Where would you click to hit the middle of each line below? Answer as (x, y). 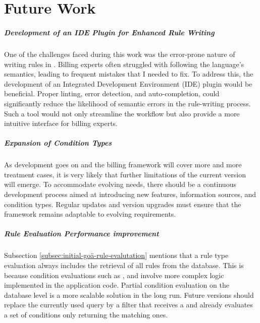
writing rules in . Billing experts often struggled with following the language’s (124, 64)
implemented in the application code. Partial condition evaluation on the (117, 285)
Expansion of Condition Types (58, 143)
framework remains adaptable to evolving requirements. (90, 214)
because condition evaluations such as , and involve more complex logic (114, 275)
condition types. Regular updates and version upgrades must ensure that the (123, 204)
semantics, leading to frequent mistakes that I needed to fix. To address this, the (129, 74)
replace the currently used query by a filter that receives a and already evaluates (128, 305)
